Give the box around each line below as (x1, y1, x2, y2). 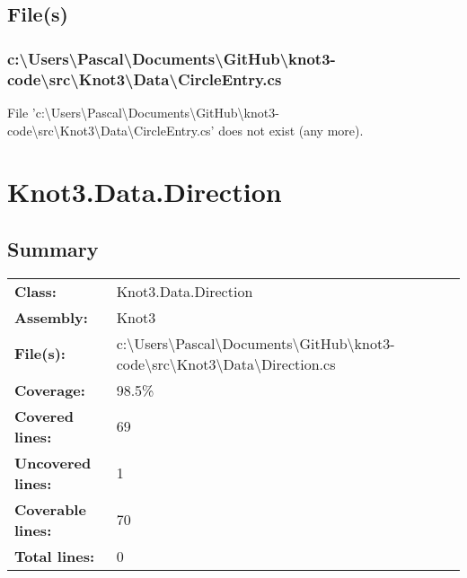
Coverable (14, 498, 86, 520)
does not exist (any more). (218, 120, 364, 139)
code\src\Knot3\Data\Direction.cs (116, 353, 336, 374)
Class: (14, 280, 57, 302)
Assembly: (14, 306, 88, 328)
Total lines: (14, 545, 95, 566)
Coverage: (14, 379, 85, 400)
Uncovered (14, 451, 92, 473)
